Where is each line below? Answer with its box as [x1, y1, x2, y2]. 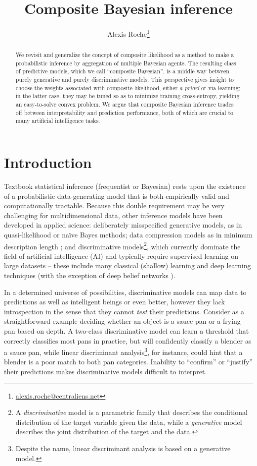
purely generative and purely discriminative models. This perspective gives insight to [15, 75, 234, 84]
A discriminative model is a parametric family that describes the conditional [15, 407, 248, 417]
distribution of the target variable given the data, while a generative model [15, 416, 242, 427]
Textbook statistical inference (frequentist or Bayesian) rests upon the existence [4, 181, 246, 191]
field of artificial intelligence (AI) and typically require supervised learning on [4, 250, 239, 261]
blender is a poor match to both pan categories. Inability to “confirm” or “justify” [4, 356, 253, 367]
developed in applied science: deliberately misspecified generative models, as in [4, 220, 242, 230]
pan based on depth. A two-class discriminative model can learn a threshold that [4, 325, 249, 336]
